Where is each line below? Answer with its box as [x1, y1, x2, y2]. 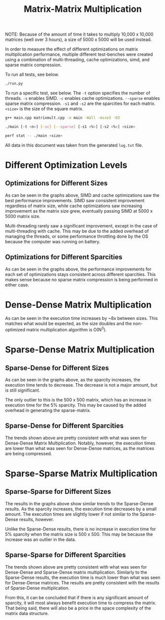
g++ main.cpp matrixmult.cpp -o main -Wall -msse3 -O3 [5, 115, 120, 121]
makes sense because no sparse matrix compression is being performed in [5, 276, 158, 282]
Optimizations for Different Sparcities [5, 253, 123, 262]
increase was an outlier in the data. [5, 536, 76, 542]
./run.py [5, 81, 23, 86]
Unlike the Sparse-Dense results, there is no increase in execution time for [5, 526, 156, 532]
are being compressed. [5, 450, 52, 456]
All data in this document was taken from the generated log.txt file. [5, 142, 143, 148]
